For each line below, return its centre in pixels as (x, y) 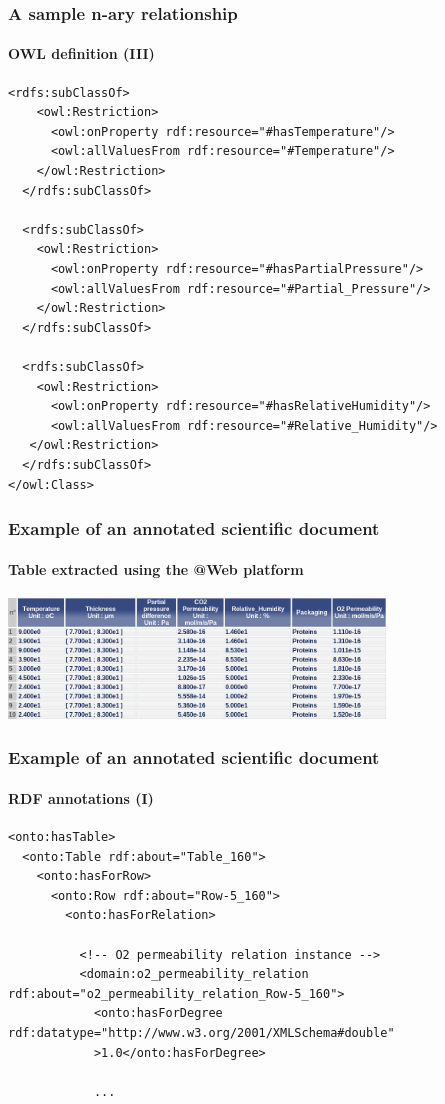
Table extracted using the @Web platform (156, 568)
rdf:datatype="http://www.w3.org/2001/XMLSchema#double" (201, 1033)
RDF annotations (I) (81, 797)
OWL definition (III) (81, 53)
